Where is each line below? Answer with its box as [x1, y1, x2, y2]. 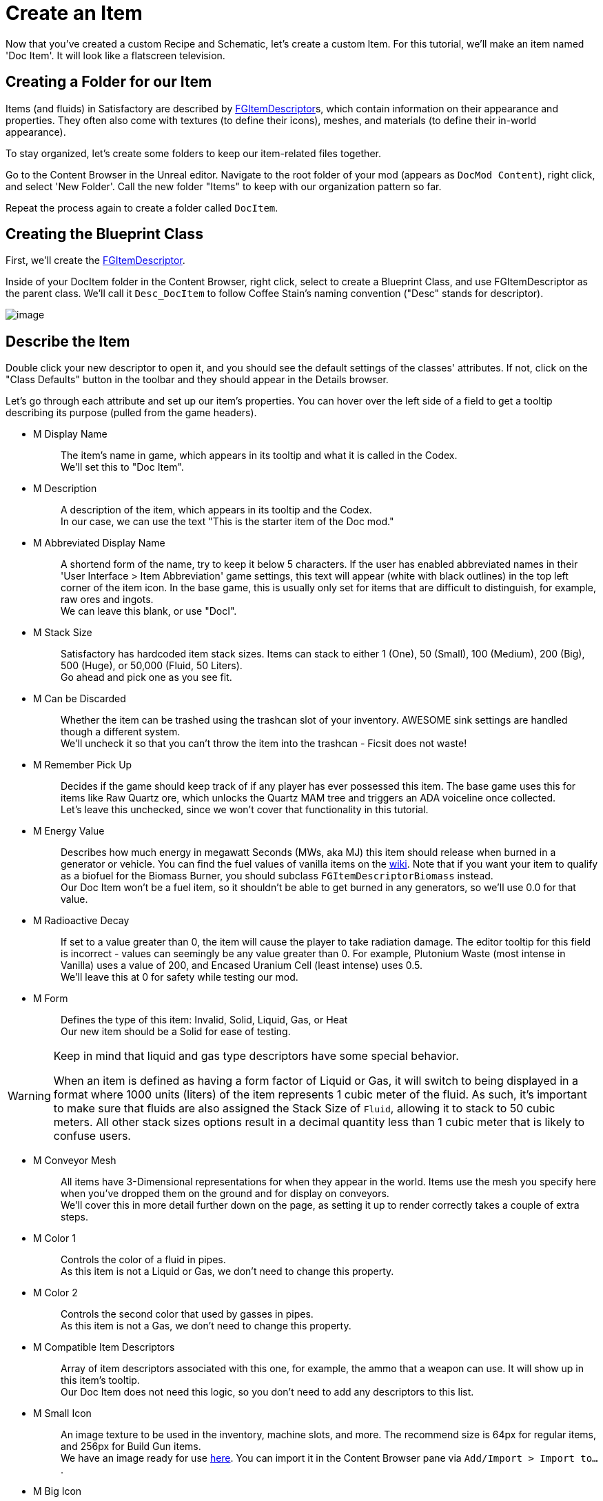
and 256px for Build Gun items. [61, 1440, 201, 1453]
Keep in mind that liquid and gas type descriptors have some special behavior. [53, 1049, 459, 1063]
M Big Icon [33, 1485, 82, 1498]
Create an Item [6, 1, 143, 25]
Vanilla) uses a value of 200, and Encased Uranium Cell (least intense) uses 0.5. [61, 959, 423, 972]
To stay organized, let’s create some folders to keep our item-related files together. [6, 147, 381, 159]
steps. [61, 1211, 88, 1223]
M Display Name [33, 428, 108, 440]
